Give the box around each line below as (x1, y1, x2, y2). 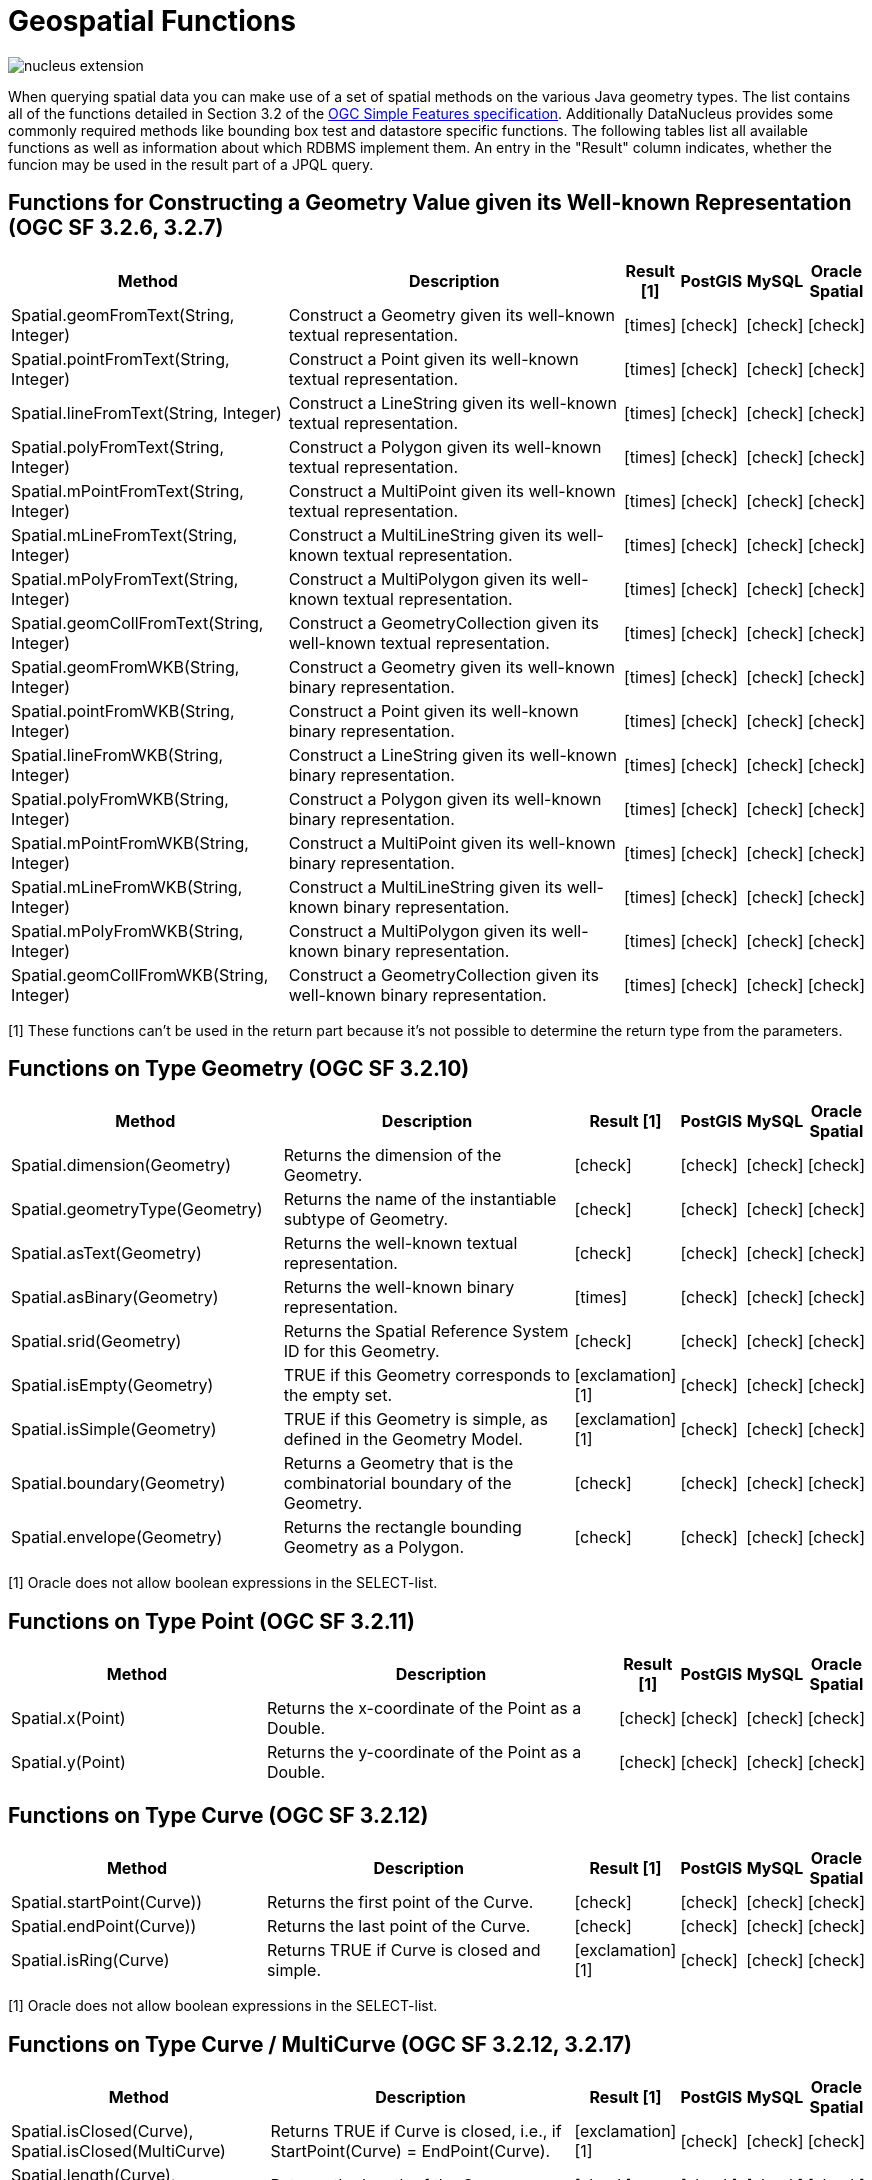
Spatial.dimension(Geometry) (11, 1155, 231, 1176)
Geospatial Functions (8, 4, 296, 38)
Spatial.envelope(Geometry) (11, 1527, 223, 1548)
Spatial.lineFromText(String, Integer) (11, 402, 282, 423)
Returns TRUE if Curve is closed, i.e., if (270, 2120, 562, 2141)
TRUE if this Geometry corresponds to (283, 1365, 571, 1386)
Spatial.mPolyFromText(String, (11, 568, 239, 589)
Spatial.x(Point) (11, 1708, 126, 1729)
